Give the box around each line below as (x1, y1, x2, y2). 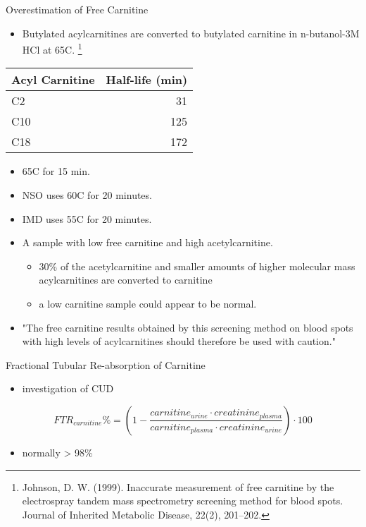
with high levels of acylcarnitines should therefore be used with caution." (22, 334, 336, 349)
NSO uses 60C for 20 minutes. (22, 188, 152, 202)
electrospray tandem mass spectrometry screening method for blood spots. (22, 493, 343, 508)
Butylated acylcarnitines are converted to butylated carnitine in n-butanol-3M (22, 25, 360, 40)
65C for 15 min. (22, 164, 90, 178)
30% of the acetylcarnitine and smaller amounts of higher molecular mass (39, 258, 355, 273)
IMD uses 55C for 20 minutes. (22, 211, 152, 226)
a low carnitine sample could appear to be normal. (39, 296, 257, 310)
